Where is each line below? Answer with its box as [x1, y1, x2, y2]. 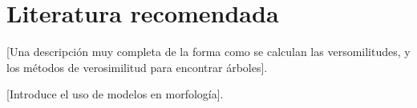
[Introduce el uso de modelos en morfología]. [6, 86, 224, 102]
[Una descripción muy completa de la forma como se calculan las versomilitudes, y [6, 43, 411, 60]
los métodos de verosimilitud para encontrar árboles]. [6, 58, 268, 75]
